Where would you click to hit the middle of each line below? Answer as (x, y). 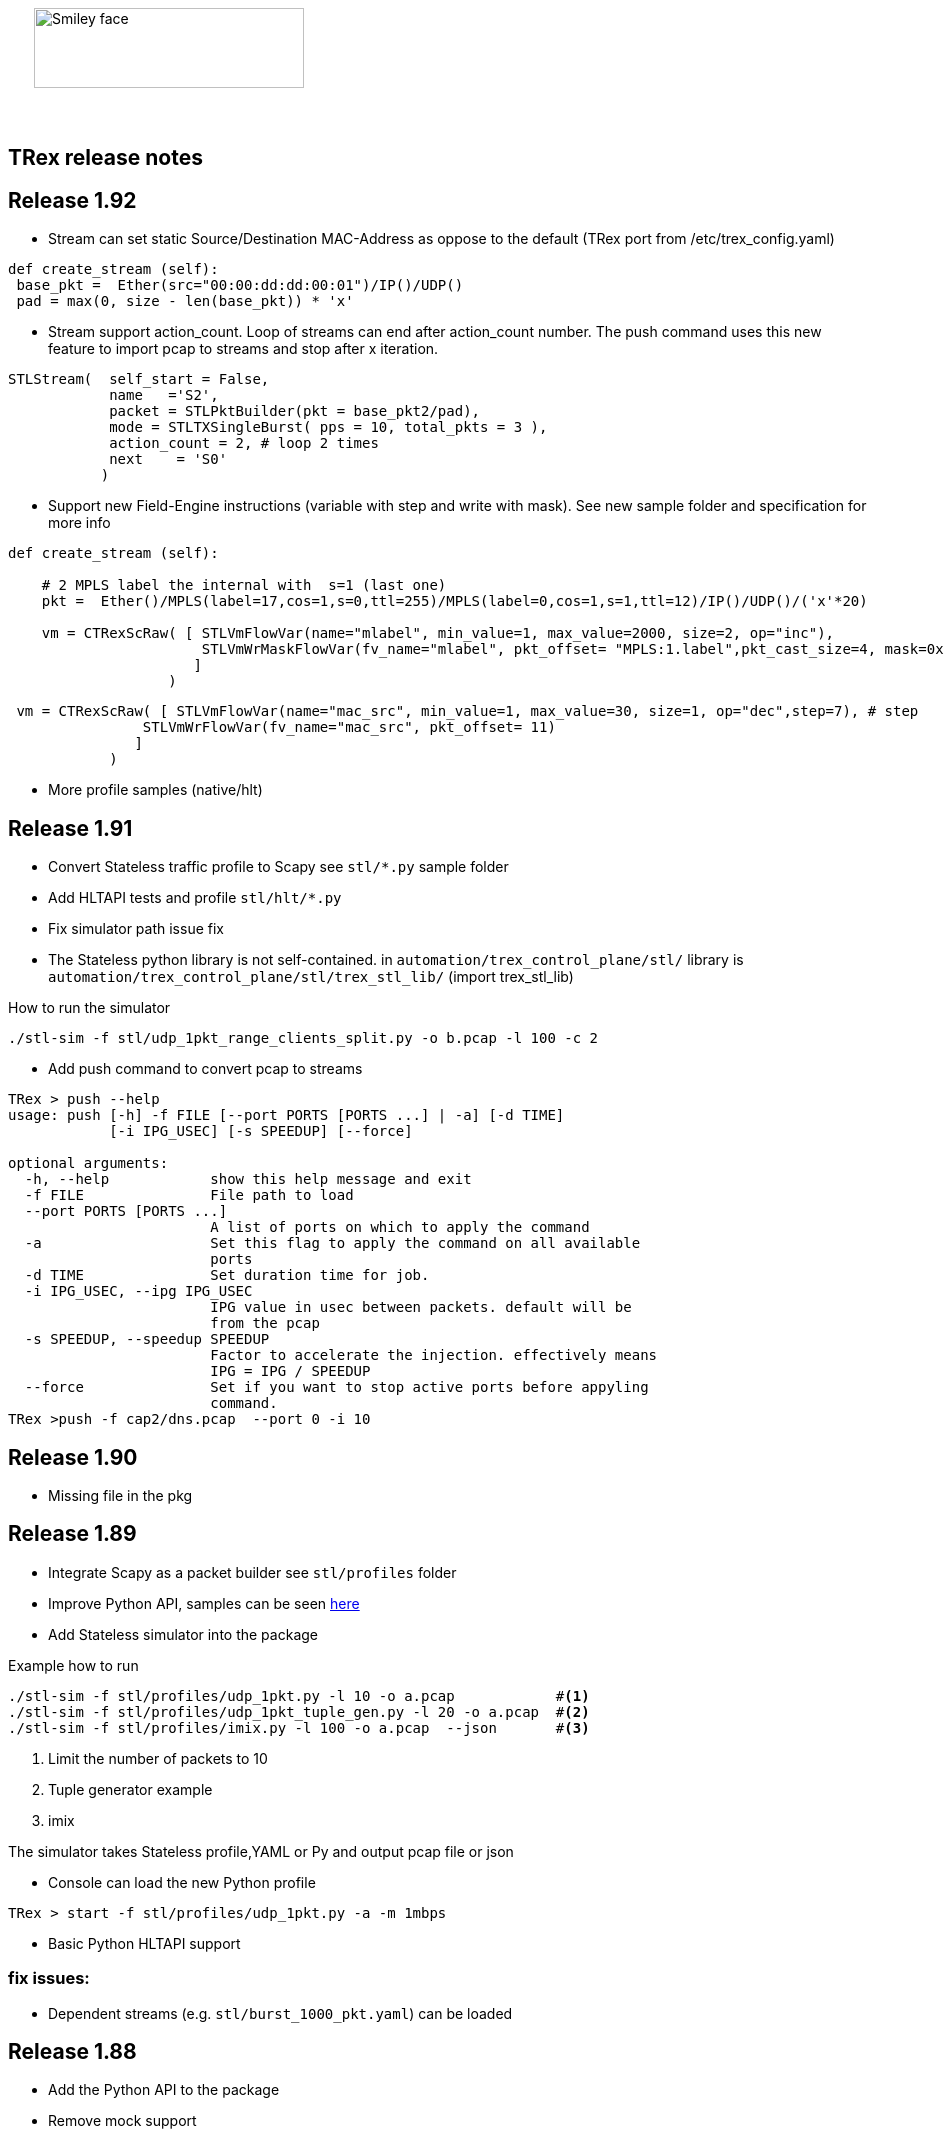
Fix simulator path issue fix (136, 929)
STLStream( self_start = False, (139, 379)
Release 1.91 (70, 828)
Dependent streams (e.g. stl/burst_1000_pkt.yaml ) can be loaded (280, 2013)
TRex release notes (105, 158)
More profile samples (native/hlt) (155, 790)
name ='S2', (164, 395)
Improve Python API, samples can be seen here (204, 1603)
